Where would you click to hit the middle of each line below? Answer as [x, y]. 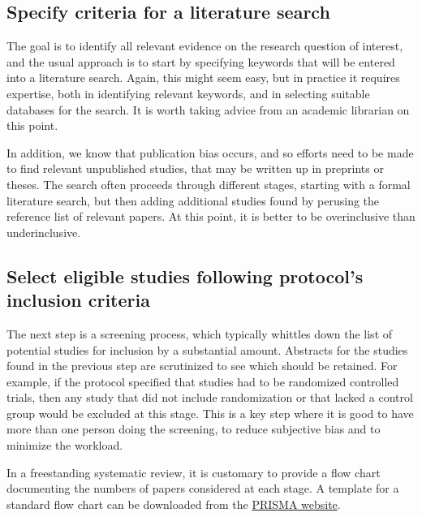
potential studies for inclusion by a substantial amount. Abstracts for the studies [207, 349]
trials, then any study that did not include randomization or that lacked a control [210, 397]
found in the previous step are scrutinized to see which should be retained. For [202, 366]
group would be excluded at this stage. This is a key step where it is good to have [210, 413]
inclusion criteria [78, 300]
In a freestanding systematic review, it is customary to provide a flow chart [194, 472]
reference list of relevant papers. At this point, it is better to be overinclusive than [211, 216]
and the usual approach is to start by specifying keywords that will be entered [201, 61]
